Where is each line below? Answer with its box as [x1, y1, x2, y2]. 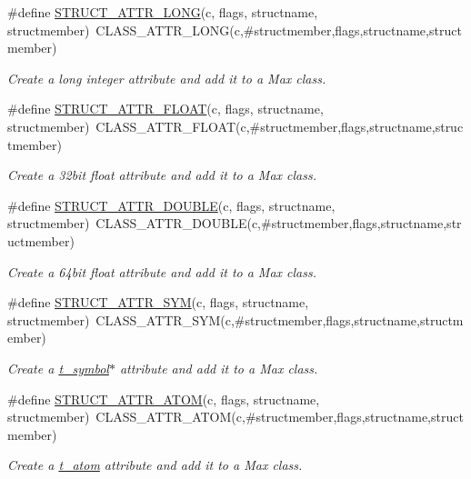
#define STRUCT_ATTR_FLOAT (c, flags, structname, [7, 99, 324, 118]
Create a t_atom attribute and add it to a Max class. [7, 455, 303, 474]
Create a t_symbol [7, 358, 109, 377]
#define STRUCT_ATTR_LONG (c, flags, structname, [7, 3, 318, 21]
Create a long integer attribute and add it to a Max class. [7, 68, 326, 87]
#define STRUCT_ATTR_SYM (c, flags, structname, [7, 293, 309, 312]
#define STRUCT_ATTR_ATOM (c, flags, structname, [7, 389, 320, 408]
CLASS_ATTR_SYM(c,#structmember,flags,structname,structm [95, 310, 464, 329]
